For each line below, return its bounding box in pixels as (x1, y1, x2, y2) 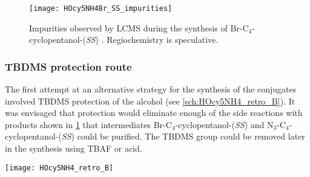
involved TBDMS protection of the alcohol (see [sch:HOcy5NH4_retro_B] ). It (5, 94, 295, 107)
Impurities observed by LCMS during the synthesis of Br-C (29, 21, 249, 34)
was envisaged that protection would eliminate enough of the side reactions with (5, 106, 303, 119)
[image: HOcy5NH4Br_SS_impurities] (29, 4, 173, 13)
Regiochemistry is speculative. (107, 33, 219, 46)
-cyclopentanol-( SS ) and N (175, 118, 274, 130)
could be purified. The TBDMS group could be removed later (77, 130, 305, 143)
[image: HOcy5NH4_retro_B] (5, 163, 113, 172)
